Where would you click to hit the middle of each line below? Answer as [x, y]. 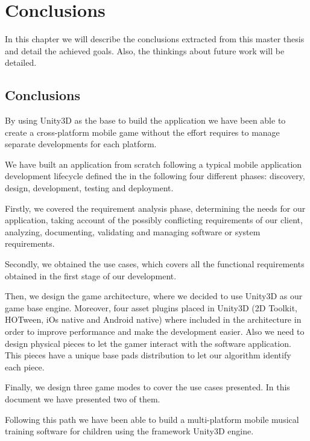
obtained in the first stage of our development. [91, 275]
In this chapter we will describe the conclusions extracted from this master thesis [155, 39]
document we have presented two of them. [83, 398]
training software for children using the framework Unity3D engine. [129, 431]
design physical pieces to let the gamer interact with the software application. [148, 343]
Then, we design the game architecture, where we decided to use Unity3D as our [154, 296]
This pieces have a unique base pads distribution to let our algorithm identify [148, 355]
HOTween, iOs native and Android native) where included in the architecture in [153, 319]
